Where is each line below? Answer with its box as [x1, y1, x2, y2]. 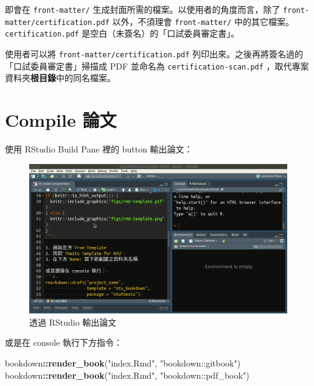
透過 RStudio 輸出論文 [29, 315, 117, 328]
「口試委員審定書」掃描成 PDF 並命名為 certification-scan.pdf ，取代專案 [5, 59, 309, 72]
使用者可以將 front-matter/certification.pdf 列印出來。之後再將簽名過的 [5, 47, 304, 60]
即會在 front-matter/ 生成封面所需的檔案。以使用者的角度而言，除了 [5, 3, 281, 15]
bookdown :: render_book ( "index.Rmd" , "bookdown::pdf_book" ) [5, 368, 249, 381]
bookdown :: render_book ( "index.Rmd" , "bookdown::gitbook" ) [5, 356, 241, 369]
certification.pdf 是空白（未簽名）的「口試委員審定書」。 [5, 27, 240, 40]
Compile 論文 [5, 107, 117, 132]
